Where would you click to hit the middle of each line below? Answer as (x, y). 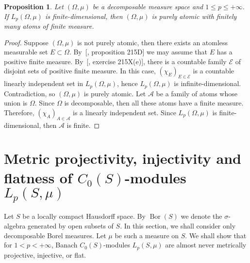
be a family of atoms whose (197, 93)
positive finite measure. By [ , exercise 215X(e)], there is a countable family (115, 61)
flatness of (38, 177)
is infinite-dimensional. (208, 83)
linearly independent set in (44, 83)
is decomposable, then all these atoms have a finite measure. (154, 103)
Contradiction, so (30, 93)
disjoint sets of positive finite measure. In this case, (80, 71)
